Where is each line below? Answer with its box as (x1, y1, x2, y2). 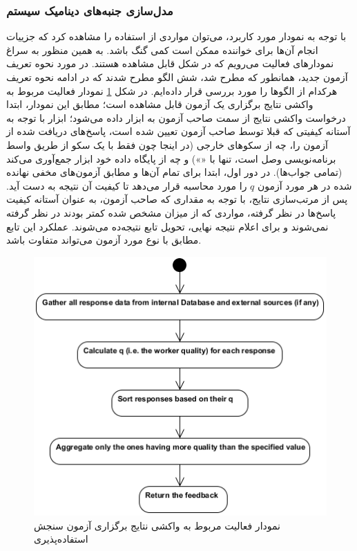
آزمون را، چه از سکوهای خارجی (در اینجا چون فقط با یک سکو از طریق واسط (6, 137, 328, 152)
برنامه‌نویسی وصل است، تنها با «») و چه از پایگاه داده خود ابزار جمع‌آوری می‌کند (6, 151, 336, 165)
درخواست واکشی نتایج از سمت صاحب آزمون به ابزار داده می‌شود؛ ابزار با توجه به (6, 110, 346, 125)
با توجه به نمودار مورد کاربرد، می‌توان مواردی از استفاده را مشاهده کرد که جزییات (6, 29, 347, 44)
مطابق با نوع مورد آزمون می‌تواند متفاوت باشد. (6, 233, 202, 247)
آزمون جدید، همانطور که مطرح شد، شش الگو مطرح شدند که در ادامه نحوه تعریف (6, 70, 348, 84)
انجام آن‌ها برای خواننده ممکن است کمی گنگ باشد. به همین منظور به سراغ (6, 42, 318, 57)
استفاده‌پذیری (34, 532, 88, 546)
